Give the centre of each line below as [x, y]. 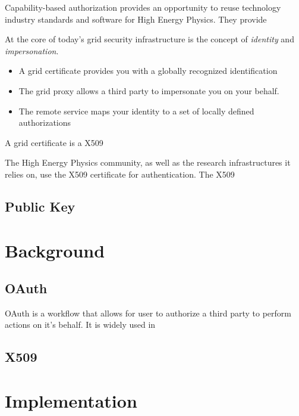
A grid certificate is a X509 [54, 142]
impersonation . [32, 50]
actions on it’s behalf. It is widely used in [80, 325]
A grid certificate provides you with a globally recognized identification [148, 71]
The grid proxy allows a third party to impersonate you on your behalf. [149, 90]
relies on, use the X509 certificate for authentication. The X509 [120, 174]
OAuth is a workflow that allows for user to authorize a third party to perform [148, 313]
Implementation [71, 401]
